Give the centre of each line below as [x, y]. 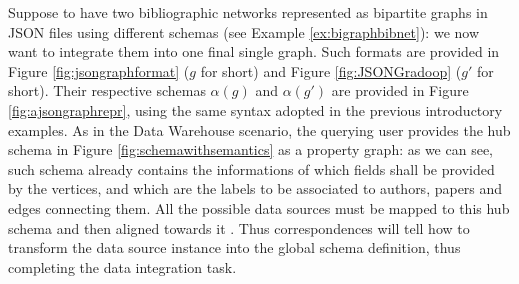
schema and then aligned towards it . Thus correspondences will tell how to [239, 227]
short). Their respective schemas [107, 90]
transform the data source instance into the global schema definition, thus [234, 247]
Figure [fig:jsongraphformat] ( [99, 70]
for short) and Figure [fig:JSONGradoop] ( [331, 70]
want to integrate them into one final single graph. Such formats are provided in [254, 51]
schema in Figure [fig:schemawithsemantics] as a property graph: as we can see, [251, 149]
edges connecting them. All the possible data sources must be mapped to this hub [259, 207]
